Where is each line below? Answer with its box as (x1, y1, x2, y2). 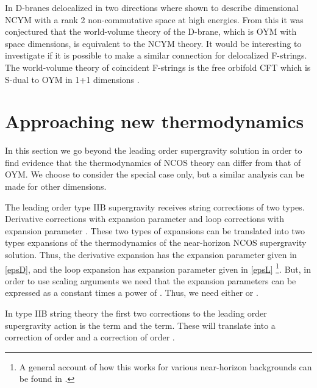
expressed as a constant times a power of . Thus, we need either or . (5, 286, 258, 299)
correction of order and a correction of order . (5, 331, 175, 343)
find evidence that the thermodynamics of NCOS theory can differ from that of (5, 156, 301, 168)
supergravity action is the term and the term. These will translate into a (5, 318, 276, 331)
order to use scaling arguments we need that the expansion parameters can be (5, 274, 296, 287)
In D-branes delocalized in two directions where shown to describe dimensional (5, 1, 299, 13)
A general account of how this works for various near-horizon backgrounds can (19, 360, 312, 373)
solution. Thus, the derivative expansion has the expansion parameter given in (5, 248, 297, 261)
